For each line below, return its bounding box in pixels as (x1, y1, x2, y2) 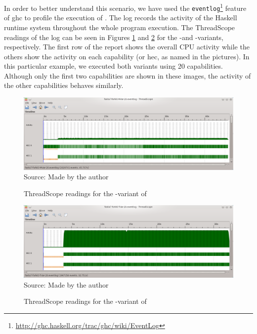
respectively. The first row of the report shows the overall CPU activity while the (4, 42, 250, 52)
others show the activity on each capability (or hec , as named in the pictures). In (4, 51, 250, 61)
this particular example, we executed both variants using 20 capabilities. (4, 61, 223, 71)
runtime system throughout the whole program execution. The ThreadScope (4, 22, 235, 32)
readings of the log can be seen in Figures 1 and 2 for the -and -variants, (4, 32, 224, 42)
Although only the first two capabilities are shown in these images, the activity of (4, 70, 251, 81)
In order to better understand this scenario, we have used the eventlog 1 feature (4, 1, 247, 13)
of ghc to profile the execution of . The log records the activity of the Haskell (4, 12, 237, 23)
